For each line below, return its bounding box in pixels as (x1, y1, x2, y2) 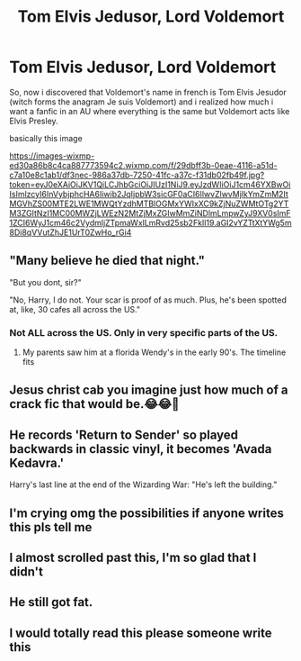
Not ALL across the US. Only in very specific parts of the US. (9, 326, 279, 339)
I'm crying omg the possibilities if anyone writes (9, 505, 285, 521)
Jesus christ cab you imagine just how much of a (9, 383, 288, 398)
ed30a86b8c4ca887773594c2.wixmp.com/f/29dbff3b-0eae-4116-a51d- (9, 159, 278, 170)
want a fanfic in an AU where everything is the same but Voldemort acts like (9, 105, 290, 116)
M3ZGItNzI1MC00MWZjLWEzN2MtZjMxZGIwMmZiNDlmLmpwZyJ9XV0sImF (9, 207, 291, 218)
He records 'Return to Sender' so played (9, 427, 239, 442)
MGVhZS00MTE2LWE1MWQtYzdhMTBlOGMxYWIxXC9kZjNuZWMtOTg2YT (9, 198, 289, 209)
